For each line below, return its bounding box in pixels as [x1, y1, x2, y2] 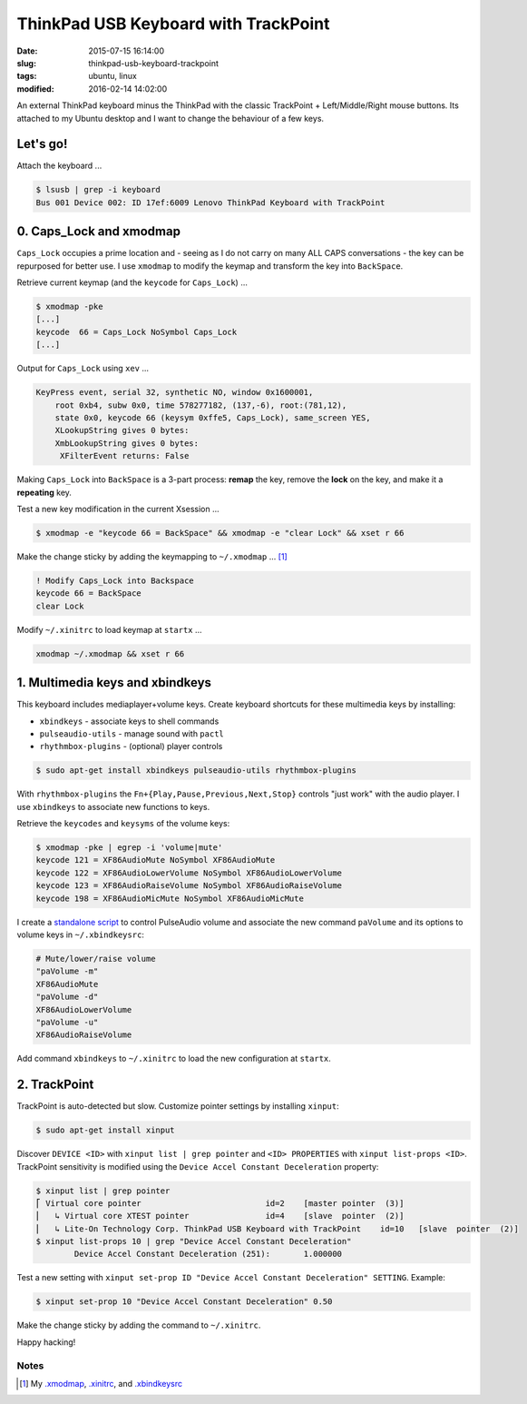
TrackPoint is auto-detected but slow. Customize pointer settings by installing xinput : [16, 1101, 339, 1112]
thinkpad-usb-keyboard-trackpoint [88, 57, 220, 68]
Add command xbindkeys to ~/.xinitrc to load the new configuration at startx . [16, 1053, 331, 1064]
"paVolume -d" [35, 992, 99, 1003]
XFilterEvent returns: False [59, 450, 190, 461]
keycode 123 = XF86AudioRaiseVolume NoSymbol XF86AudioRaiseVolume [35, 881, 343, 891]
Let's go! [16, 136, 68, 152]
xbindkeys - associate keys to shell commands [39, 716, 220, 727]
